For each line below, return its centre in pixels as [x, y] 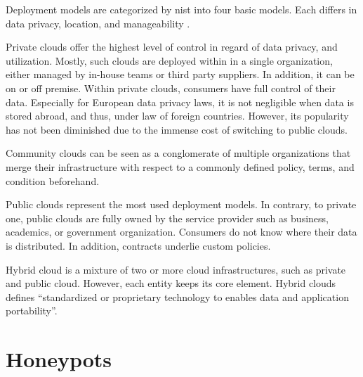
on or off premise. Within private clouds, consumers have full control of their [171, 88]
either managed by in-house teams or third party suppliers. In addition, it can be [180, 74]
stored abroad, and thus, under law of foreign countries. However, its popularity [177, 116]
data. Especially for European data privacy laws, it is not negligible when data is [180, 102]
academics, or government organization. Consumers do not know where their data [181, 232]
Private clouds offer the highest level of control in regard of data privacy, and [172, 47]
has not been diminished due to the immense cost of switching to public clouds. [177, 129]
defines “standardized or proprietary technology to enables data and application [177, 296]
